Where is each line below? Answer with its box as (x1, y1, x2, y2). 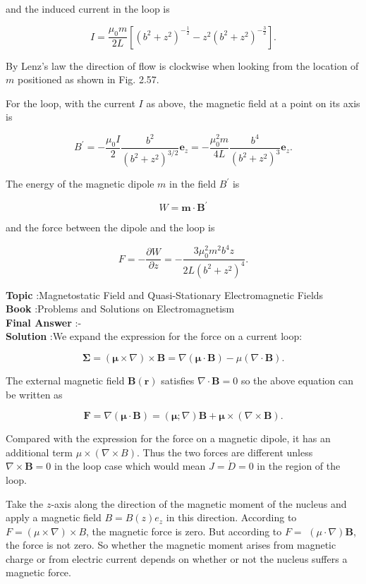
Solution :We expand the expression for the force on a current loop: (6, 329, 303, 343)
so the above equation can (240, 372, 354, 387)
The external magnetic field (6, 372, 125, 387)
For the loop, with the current (6, 95, 135, 110)
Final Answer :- (6, 315, 82, 329)
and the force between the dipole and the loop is (6, 220, 215, 235)
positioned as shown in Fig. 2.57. (17, 72, 159, 87)
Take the (6, 496, 44, 511)
